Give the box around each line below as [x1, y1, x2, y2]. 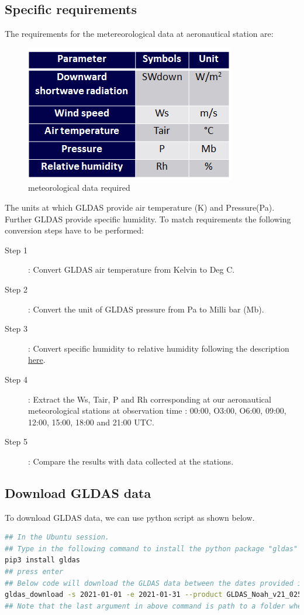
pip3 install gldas [5, 556, 80, 565]
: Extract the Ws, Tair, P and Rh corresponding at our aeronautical [28, 393, 271, 405]
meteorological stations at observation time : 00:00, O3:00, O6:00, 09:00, [28, 404, 286, 417]
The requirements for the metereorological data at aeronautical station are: [5, 28, 274, 40]
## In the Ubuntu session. [5, 533, 109, 542]
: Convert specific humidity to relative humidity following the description [28, 342, 289, 354]
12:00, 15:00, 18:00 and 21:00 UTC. [28, 415, 154, 428]
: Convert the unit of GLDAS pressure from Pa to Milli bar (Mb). [28, 303, 264, 315]
